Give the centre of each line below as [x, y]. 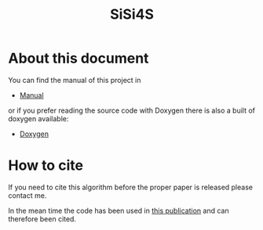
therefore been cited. [42, 219]
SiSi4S [132, 14]
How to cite [46, 165]
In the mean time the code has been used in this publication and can [119, 210]
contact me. [27, 195]
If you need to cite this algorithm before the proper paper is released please [131, 187]
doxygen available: [38, 118]
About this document [79, 58]
